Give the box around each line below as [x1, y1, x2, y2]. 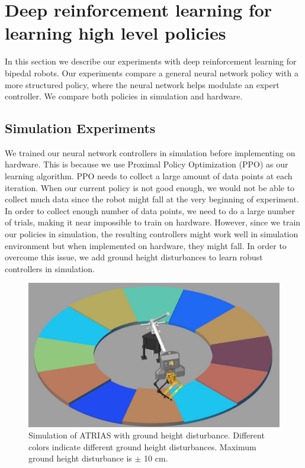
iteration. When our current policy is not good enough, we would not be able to [5, 181, 295, 193]
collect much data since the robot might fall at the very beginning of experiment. [5, 193, 299, 205]
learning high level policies [5, 21, 226, 45]
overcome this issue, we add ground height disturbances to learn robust [5, 251, 263, 263]
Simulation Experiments [5, 119, 156, 137]
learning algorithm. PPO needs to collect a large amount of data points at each [5, 170, 293, 182]
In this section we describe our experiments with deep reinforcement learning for [5, 55, 297, 67]
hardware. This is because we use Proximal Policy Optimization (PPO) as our [5, 158, 288, 170]
